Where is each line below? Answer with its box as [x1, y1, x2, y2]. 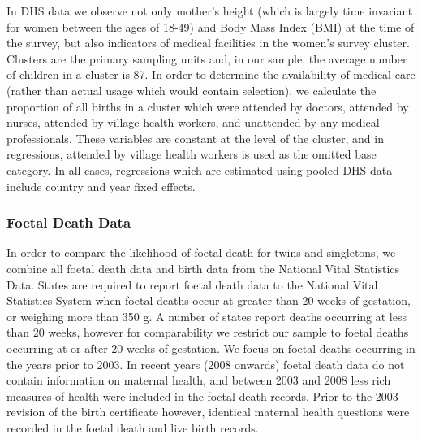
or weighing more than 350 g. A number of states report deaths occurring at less [6, 307, 407, 324]
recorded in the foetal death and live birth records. [6, 419, 259, 436]
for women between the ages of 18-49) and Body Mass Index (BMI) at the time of [6, 18, 415, 35]
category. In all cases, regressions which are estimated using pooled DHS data [6, 161, 393, 178]
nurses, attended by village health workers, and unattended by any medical [6, 114, 380, 131]
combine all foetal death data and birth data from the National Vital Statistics [6, 259, 400, 276]
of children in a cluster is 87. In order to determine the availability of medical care [6, 66, 416, 83]
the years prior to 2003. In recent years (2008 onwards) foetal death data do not [6, 355, 405, 372]
